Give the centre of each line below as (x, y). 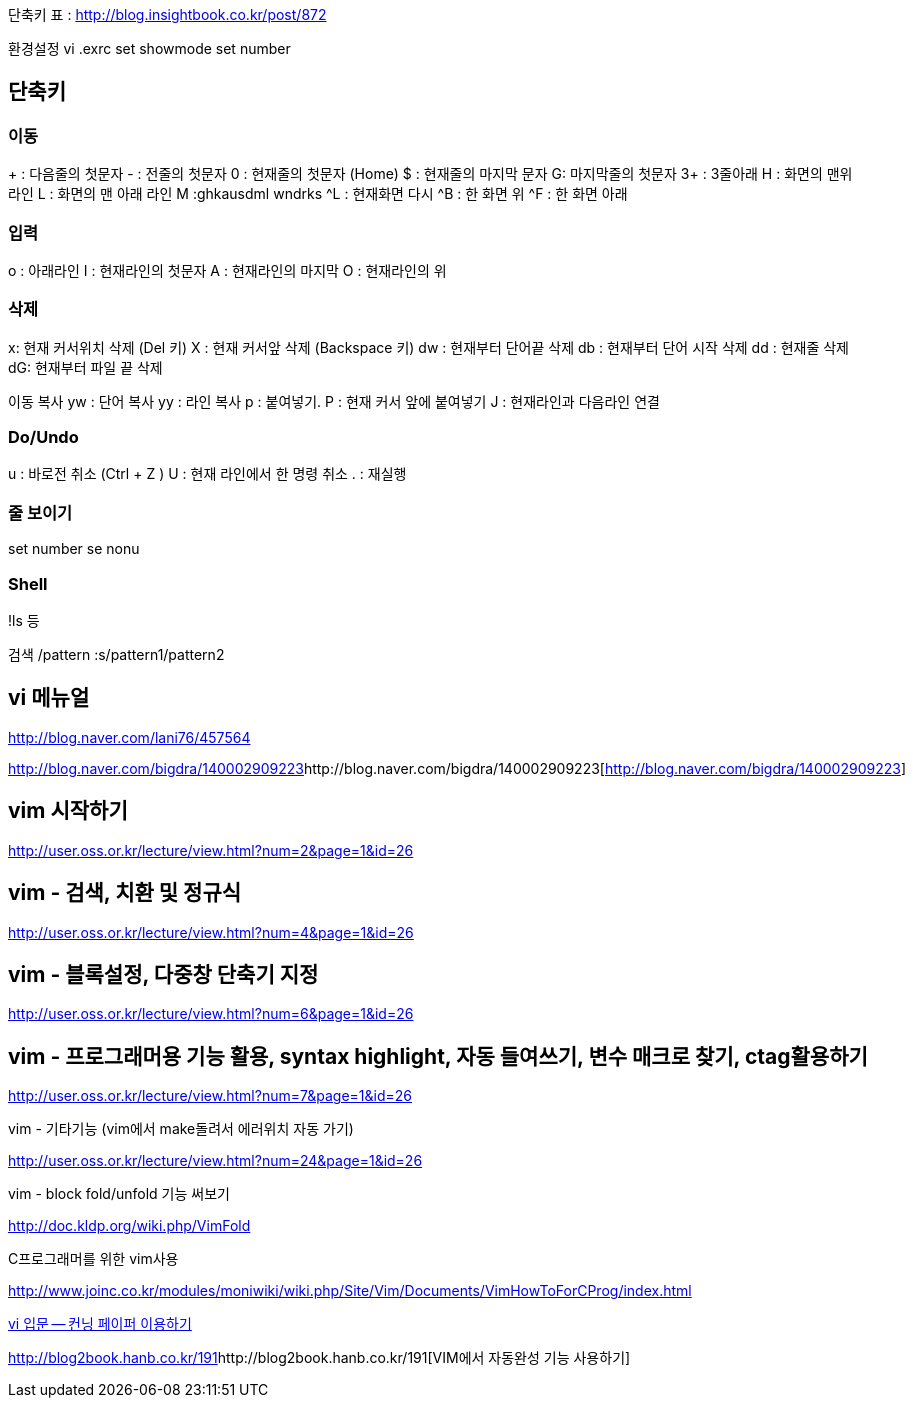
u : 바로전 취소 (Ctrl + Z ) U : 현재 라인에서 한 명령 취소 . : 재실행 (207, 474)
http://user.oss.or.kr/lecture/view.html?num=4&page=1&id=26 (211, 932)
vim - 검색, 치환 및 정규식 (125, 893)
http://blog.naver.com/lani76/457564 (129, 737)
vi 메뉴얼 (49, 698)
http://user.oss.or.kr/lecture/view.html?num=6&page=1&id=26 (211, 1014)
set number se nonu (74, 549)
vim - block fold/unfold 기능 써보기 (119, 1194)
